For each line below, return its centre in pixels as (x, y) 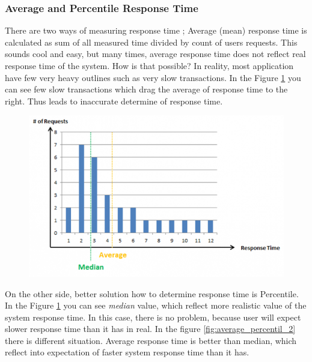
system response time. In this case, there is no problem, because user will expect (153, 317)
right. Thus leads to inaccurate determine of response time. (114, 101)
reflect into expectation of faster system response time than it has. (127, 352)
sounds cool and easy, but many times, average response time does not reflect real (155, 54)
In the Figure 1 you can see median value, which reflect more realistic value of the (156, 305)
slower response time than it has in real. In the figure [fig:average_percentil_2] (150, 329)
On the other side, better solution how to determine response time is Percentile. (152, 293)
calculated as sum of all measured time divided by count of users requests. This (151, 42)
